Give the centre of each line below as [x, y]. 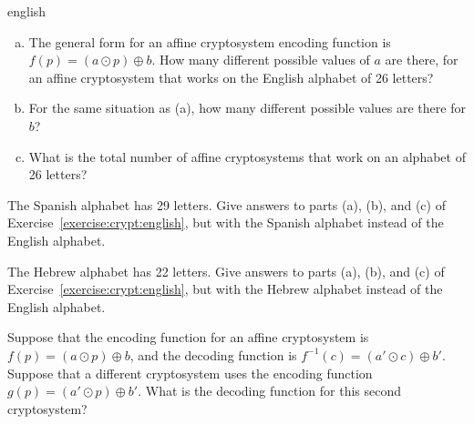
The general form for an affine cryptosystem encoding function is [210, 41]
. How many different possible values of [261, 60]
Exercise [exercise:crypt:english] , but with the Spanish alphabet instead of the [226, 222]
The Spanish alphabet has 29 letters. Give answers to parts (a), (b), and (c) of [227, 204]
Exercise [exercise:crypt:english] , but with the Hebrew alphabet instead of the [225, 289]
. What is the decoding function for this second [270, 391]
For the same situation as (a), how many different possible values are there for [247, 108]
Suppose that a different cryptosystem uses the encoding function [190, 373]
